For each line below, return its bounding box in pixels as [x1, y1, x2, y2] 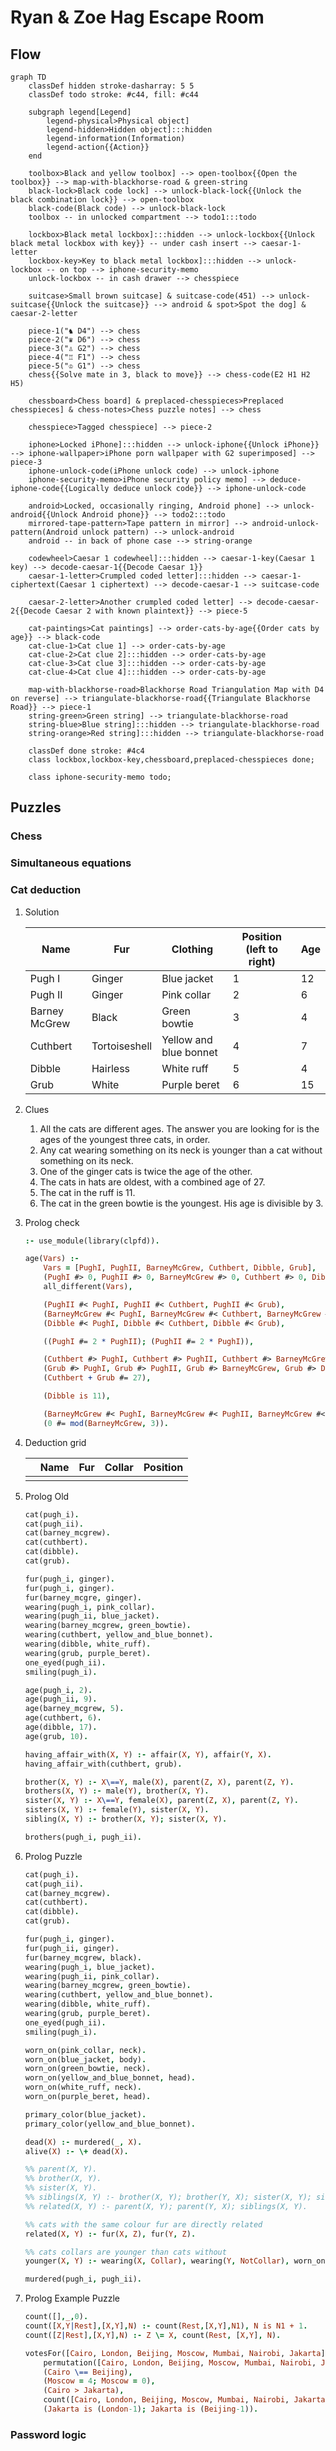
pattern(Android [10, 527, 78, 537]
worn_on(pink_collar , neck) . [24, 2045, 147, 2055]
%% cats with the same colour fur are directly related [24, 2219, 263, 2230]
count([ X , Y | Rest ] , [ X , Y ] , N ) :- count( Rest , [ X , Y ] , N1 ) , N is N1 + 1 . [24, 2321, 308, 2331]
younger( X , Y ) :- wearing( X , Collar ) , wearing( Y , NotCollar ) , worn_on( [24, 2256, 330, 2266]
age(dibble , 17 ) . [24, 1722, 98, 1733]
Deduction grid [24, 1436, 87, 1448]
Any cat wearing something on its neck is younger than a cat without [39, 1144, 323, 1156]
